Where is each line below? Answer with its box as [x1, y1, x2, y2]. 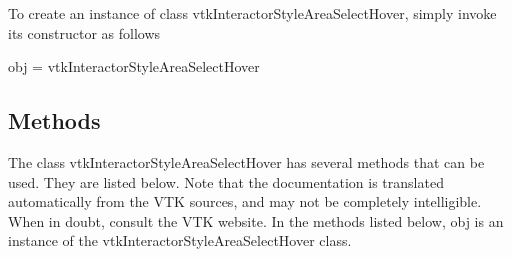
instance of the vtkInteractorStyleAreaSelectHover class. [8, 230, 352, 251]
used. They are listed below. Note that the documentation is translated [8, 171, 444, 192]
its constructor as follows [8, 22, 161, 43]
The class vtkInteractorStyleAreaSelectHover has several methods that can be [8, 151, 485, 172]
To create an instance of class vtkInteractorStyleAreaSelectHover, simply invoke [8, 3, 497, 23]
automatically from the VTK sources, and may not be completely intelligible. [8, 191, 482, 212]
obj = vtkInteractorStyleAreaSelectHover [8, 56, 260, 77]
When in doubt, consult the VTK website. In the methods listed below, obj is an [8, 210, 504, 231]
